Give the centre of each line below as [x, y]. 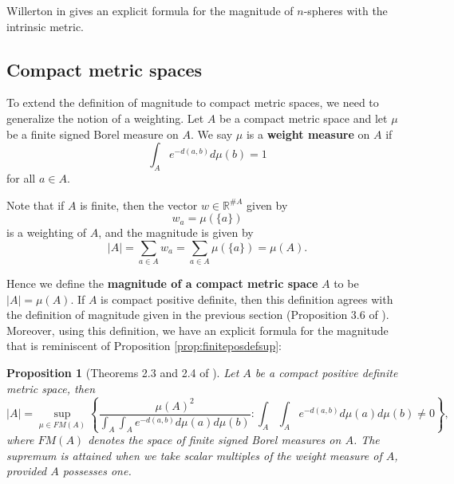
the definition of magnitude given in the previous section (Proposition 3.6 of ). [198, 315]
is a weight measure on [308, 134]
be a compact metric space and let [304, 118]
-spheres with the [345, 10]
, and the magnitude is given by [176, 232]
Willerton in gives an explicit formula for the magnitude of [150, 10]
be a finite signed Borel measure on [93, 134]
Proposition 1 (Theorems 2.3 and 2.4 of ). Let [123, 373]
